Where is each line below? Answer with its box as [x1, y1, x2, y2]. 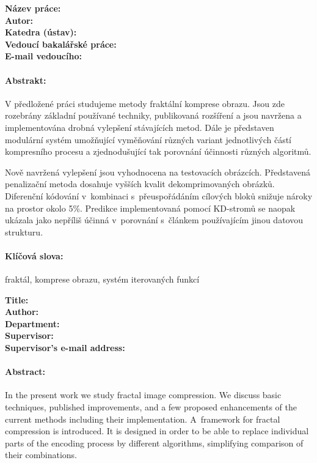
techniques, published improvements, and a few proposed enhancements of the [5, 401, 297, 413]
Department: [5, 317, 60, 330]
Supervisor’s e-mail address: [5, 341, 125, 354]
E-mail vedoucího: [5, 50, 82, 62]
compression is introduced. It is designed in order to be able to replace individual [5, 424, 309, 437]
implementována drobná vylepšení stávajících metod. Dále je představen [5, 120, 274, 133]
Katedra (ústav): [5, 26, 77, 39]
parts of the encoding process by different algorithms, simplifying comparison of [5, 436, 304, 449]
